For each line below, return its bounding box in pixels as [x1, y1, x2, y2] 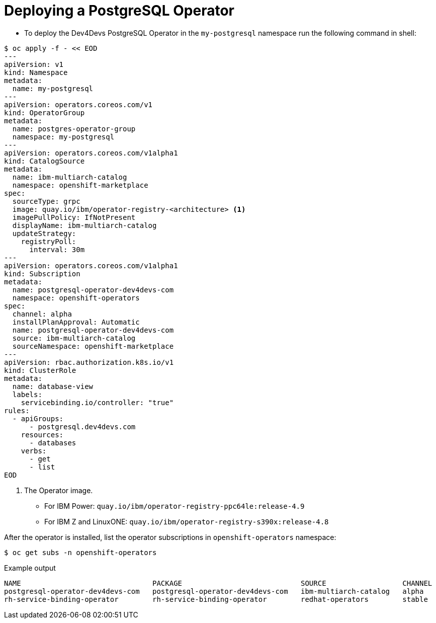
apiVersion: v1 [4, 60, 64, 68]
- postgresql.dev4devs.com [29, 422, 136, 431]
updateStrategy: [12, 229, 76, 238]
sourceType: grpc [12, 197, 80, 205]
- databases [29, 438, 76, 447]
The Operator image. [24, 486, 93, 495]
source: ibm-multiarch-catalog [12, 334, 136, 342]
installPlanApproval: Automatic [12, 318, 140, 326]
